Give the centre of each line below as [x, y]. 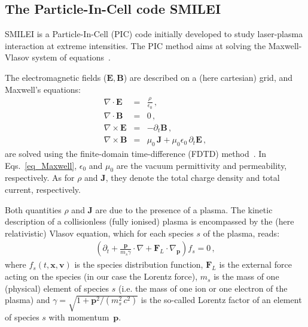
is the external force [255, 264]
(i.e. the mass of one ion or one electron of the [203, 288]
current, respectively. [43, 190]
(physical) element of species [57, 288]
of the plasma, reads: [241, 233]
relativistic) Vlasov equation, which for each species [99, 233]
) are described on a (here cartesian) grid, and [208, 77]
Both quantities [33, 209]
